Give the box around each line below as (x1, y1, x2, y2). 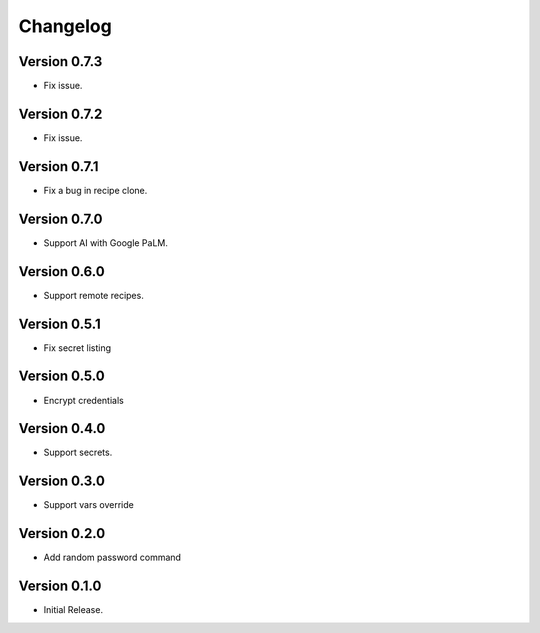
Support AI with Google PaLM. (43, 236, 169, 249)
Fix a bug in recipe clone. (43, 184, 148, 196)
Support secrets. (43, 446, 113, 459)
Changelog (18, 15, 112, 37)
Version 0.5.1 (18, 315, 102, 332)
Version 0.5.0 (18, 368, 105, 385)
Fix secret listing (43, 341, 112, 354)
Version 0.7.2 (18, 105, 103, 122)
